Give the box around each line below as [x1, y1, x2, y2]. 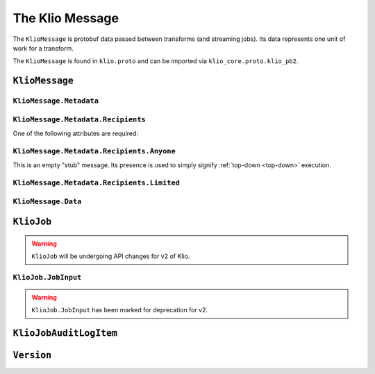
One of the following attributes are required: [12, 129, 139, 138]
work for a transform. [12, 44, 74, 52]
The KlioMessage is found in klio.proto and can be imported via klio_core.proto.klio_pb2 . [12, 57, 299, 65]
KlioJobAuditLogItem [12, 328, 118, 339]
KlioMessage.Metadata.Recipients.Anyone [12, 146, 176, 155]
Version [12, 350, 52, 361]
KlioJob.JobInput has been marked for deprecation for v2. [31, 306, 208, 314]
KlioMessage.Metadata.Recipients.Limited [12, 178, 181, 187]
